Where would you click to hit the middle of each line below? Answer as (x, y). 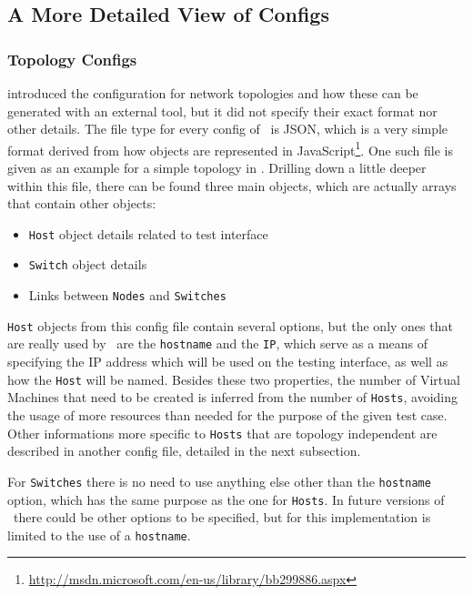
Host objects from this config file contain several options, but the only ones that (230, 325)
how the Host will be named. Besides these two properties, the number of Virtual (234, 379)
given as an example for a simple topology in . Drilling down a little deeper (217, 168)
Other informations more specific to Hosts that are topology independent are (222, 433)
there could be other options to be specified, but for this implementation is (222, 517)
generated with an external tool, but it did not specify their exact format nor (222, 111)
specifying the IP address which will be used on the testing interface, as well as (228, 362)
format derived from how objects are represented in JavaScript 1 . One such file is (230, 148)
